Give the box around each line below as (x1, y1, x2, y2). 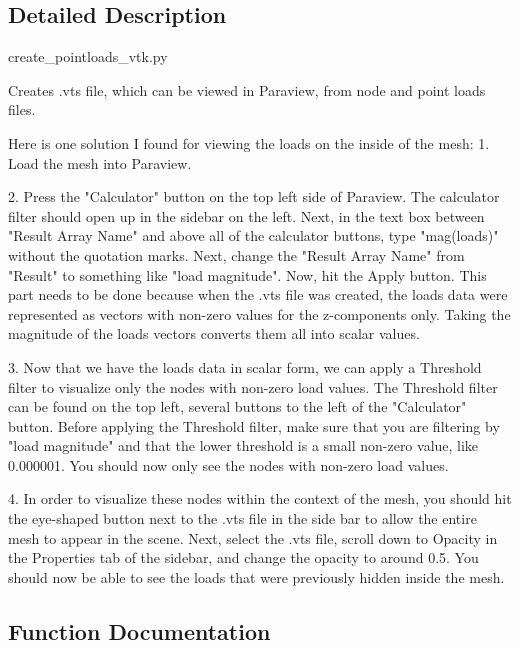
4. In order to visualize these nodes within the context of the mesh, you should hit (8, 488, 512, 509)
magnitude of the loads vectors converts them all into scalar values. (8, 323, 420, 344)
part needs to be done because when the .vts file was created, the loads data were (8, 284, 508, 305)
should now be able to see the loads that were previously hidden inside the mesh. (8, 566, 505, 587)
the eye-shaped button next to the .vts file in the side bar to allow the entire (8, 508, 477, 529)
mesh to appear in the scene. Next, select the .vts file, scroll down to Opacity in (8, 527, 498, 548)
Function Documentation (8, 615, 271, 646)
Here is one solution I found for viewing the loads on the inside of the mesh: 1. (8, 132, 490, 153)
